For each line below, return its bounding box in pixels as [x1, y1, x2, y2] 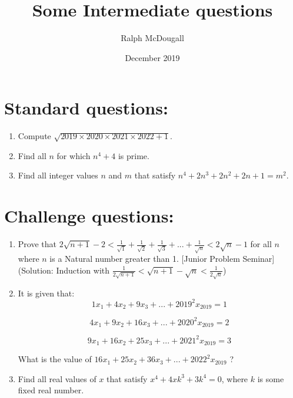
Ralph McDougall [121, 32, 184, 44]
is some [257, 372, 284, 384]
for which [56, 149, 91, 161]
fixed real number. [18, 384, 84, 396]
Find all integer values [18, 169, 98, 181]
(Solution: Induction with [18, 264, 110, 276]
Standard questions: [4, 96, 168, 120]
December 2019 [125, 51, 180, 63]
